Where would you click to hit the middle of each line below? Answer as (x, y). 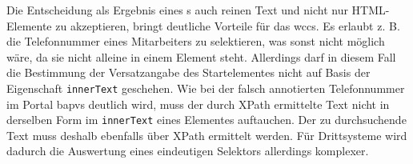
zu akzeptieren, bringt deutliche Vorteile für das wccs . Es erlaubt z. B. (228, 25)
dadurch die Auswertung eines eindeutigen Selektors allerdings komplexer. (188, 151)
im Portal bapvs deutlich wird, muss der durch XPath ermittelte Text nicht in (198, 104)
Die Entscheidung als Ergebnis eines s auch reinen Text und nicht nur (177, 10)
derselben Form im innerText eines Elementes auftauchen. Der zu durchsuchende (206, 120)
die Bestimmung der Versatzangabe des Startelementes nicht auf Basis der (188, 72)
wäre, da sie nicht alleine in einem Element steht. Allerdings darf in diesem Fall (201, 56)
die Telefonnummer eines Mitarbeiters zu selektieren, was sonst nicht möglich (196, 41)
